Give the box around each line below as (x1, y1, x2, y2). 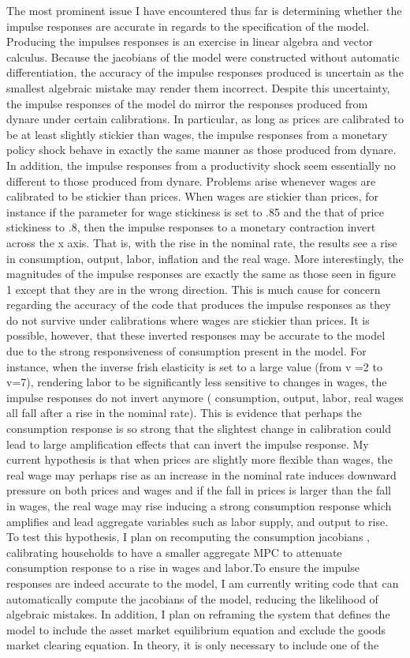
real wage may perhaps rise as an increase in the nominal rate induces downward (6, 466, 397, 483)
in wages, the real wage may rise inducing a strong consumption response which (6, 498, 392, 513)
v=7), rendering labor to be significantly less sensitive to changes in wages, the (6, 374, 387, 390)
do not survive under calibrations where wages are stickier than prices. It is (6, 311, 370, 328)
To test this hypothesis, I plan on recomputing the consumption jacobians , (6, 528, 370, 545)
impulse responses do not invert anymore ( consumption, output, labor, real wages (6, 389, 404, 405)
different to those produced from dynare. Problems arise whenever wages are (6, 172, 376, 189)
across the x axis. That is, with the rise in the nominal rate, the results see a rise (6, 234, 397, 250)
